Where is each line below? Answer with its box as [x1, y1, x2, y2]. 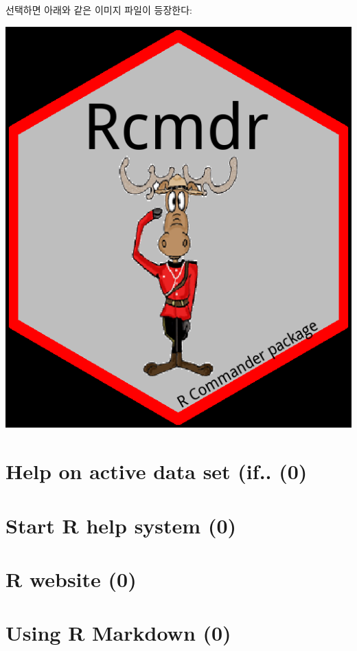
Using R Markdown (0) [5, 619, 231, 647]
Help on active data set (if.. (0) [5, 457, 308, 485]
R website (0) [5, 564, 137, 593]
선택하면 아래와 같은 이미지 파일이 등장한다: [5, 3, 192, 16]
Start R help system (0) [5, 511, 237, 539]
